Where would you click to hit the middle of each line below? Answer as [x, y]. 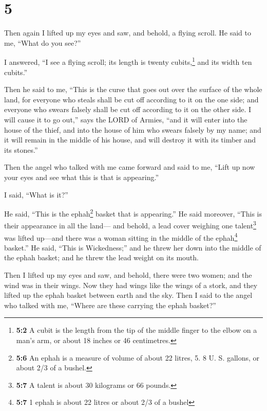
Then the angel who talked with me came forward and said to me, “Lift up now [130, 167]
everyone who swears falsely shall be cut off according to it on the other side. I [128, 109]
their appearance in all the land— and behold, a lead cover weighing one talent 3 [130, 225]
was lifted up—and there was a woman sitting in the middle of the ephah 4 [121, 237]
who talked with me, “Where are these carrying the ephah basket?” [110, 305]
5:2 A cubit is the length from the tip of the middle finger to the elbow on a [137, 330]
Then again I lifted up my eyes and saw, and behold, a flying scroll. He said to [128, 33]
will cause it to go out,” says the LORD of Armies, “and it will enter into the [126, 119]
